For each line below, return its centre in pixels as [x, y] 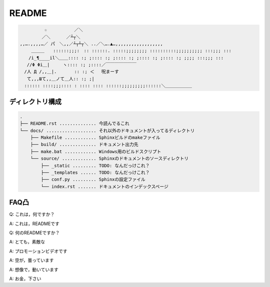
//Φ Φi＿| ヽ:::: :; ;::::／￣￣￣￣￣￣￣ [82, 65]
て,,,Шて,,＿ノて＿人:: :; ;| [61, 78]
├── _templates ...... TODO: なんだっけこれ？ [95, 172]
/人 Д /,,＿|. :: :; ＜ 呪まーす [72, 72]
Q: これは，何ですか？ [32, 214]
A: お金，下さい [25, 278]
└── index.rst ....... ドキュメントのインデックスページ [104, 186]
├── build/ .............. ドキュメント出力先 [84, 144]
